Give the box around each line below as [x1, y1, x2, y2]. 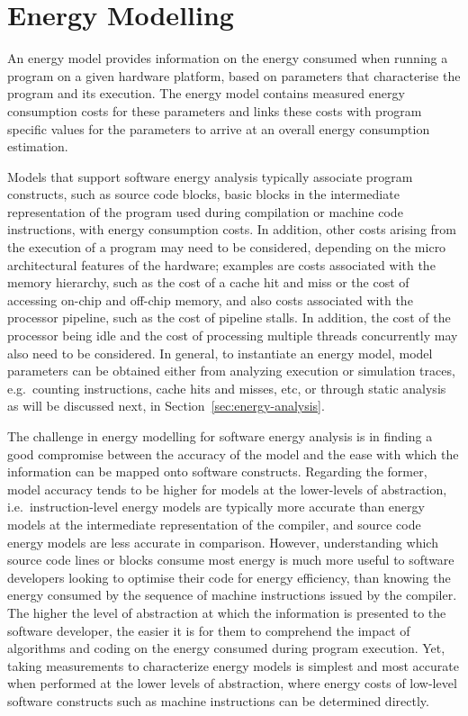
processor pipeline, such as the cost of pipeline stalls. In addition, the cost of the [7, 308, 451, 327]
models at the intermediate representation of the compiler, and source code [7, 514, 421, 533]
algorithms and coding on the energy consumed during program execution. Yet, [7, 639, 445, 657]
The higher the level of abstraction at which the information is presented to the [7, 603, 446, 621]
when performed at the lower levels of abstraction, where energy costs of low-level [7, 674, 457, 693]
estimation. [7, 137, 68, 156]
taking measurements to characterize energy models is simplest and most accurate [7, 656, 459, 675]
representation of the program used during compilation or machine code [7, 202, 403, 221]
